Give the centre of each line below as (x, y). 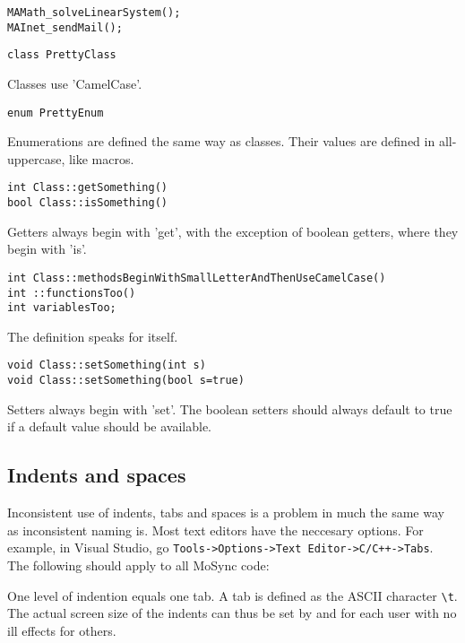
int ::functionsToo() (72, 293)
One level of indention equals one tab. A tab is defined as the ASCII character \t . (232, 595)
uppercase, (36, 158)
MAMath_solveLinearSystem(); (94, 13)
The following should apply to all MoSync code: (138, 565)
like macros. (101, 158)
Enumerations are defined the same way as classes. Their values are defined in (221, 141)
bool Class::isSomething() (87, 203)
